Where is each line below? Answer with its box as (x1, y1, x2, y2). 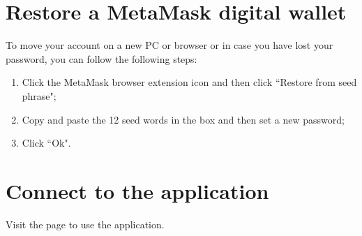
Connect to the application (6, 176, 269, 205)
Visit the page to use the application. (6, 216, 165, 231)
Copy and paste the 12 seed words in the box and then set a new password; (22, 112, 345, 126)
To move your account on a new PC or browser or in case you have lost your (6, 38, 333, 52)
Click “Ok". (22, 135, 71, 150)
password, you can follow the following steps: (6, 51, 197, 66)
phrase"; (22, 88, 56, 103)
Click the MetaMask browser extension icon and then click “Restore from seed (22, 75, 357, 89)
